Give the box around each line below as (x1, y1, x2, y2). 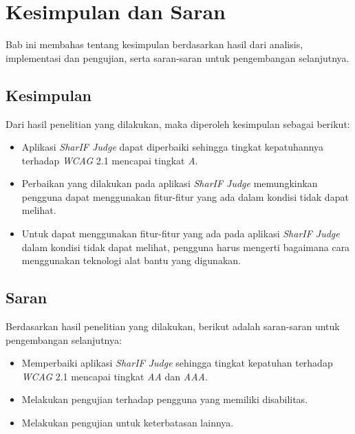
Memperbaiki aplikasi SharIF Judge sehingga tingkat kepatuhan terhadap (21, 356, 333, 370)
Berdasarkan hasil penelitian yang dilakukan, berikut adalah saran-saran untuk (6, 319, 340, 334)
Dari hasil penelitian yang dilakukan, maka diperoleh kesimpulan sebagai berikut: (6, 116, 350, 131)
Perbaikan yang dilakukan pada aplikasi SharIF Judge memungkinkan (21, 176, 318, 191)
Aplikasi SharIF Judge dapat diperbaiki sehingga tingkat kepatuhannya (21, 140, 324, 154)
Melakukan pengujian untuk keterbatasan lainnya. (21, 415, 234, 430)
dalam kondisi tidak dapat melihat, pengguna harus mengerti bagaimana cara (21, 239, 350, 254)
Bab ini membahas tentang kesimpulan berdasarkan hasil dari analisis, (6, 37, 303, 52)
